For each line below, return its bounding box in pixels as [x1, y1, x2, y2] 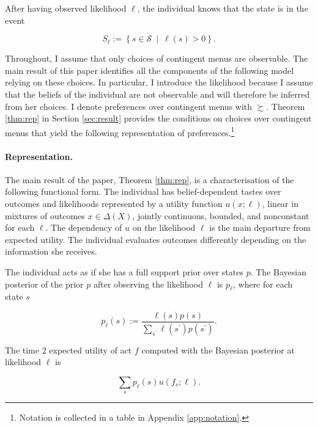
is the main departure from [209, 221, 311, 234]
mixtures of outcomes [5, 209, 85, 222]
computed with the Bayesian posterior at [141, 343, 295, 356]
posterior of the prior [5, 277, 84, 290]
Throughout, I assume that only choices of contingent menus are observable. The [5, 52, 308, 65]
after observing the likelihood [93, 277, 204, 290]
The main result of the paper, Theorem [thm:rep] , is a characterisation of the [5, 173, 294, 186]
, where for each [232, 277, 293, 290]
